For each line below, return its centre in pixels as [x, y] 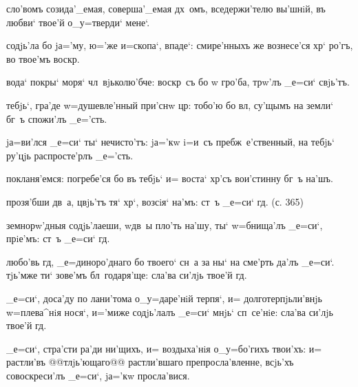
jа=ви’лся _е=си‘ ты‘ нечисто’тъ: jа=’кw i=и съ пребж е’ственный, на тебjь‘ [170, 142]
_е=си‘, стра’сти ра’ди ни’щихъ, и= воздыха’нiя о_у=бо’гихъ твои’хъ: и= [164, 348]
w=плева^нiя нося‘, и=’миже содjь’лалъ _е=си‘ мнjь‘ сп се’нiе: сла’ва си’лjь [170, 311]
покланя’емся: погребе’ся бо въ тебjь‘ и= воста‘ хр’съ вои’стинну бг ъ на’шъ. [170, 178]
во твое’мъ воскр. [43, 58]
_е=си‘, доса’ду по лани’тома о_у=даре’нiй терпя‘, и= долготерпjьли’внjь [164, 298]
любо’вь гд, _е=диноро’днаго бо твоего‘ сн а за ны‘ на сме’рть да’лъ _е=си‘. [170, 261]
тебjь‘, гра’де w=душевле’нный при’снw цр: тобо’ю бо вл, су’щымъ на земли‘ [170, 105]
